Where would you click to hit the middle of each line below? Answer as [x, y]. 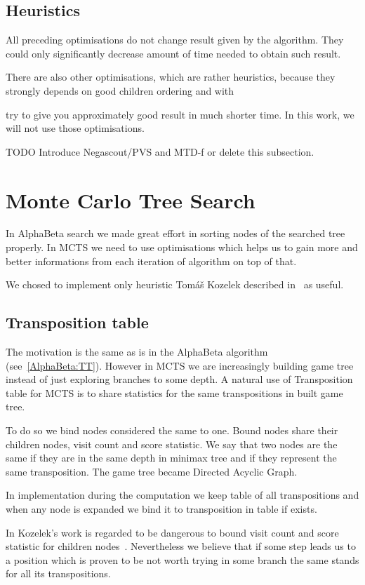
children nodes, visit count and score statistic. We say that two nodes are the [172, 444]
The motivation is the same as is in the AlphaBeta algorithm [137, 352]
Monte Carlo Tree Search [131, 200]
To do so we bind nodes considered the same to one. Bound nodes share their [172, 430]
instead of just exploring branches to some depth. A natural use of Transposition [179, 379]
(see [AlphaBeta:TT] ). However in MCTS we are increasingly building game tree [180, 365]
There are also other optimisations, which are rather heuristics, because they [171, 77]
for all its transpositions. [58, 573]
